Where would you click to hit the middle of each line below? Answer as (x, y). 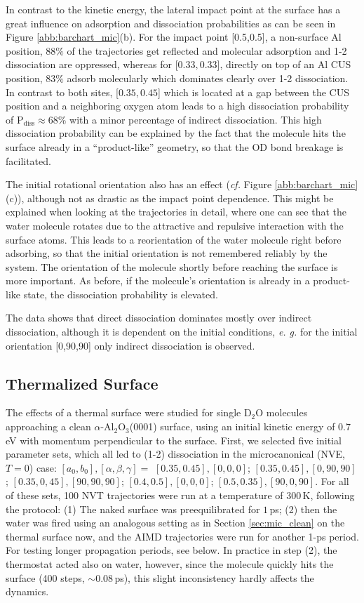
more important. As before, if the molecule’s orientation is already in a (158, 280)
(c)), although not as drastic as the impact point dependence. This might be (170, 198)
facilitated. (28, 160)
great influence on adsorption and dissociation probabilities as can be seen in (171, 23)
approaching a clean (48, 426)
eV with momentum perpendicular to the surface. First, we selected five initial (174, 440)
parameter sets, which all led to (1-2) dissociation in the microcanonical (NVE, (175, 454)
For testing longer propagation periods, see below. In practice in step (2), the (171, 550)
